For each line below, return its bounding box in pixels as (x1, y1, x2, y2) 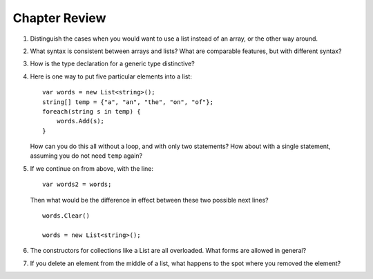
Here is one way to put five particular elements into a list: (30, 72, 193, 81)
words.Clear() (42, 212, 90, 220)
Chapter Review (12, 10, 106, 25)
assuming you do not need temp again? (30, 152, 143, 160)
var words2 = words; (42, 180, 112, 189)
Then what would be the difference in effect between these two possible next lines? (30, 196, 269, 204)
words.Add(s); (56, 117, 105, 125)
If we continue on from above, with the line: (30, 164, 154, 172)
